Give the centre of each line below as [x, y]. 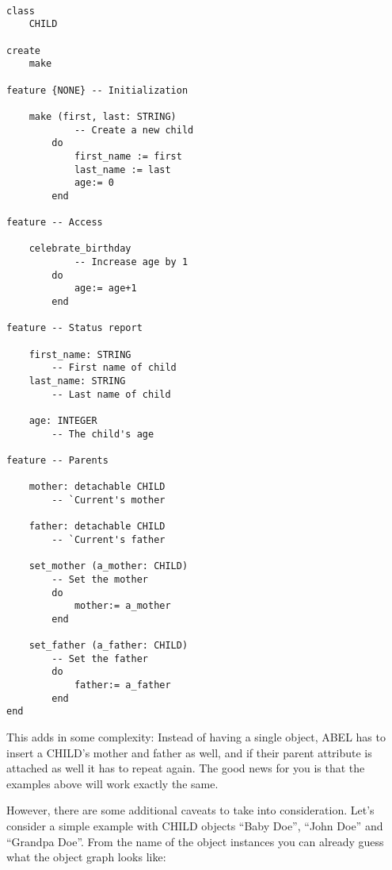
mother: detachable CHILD [97, 487]
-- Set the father [100, 658]
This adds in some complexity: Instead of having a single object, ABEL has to [196, 737]
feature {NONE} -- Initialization [97, 90]
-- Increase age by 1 [131, 262]
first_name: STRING [80, 354]
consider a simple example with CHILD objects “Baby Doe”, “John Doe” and [195, 826]
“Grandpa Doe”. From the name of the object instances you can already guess [195, 841]
